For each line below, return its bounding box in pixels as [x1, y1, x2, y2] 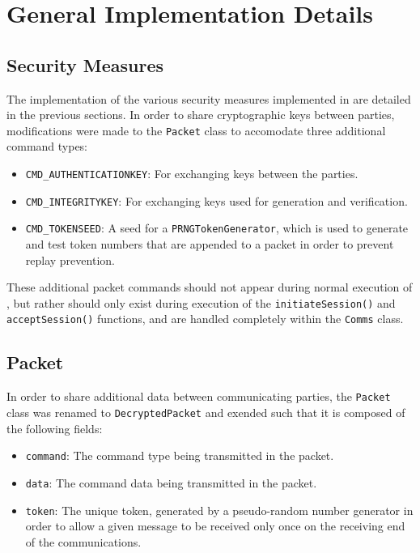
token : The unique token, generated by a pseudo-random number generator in [25, 501, 414, 518]
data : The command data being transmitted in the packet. [25, 474, 317, 491]
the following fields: [6, 419, 103, 436]
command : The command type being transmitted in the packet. [25, 447, 334, 464]
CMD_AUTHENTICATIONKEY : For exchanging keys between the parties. [25, 165, 358, 182]
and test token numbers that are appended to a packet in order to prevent [25, 235, 394, 252]
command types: [6, 138, 88, 155]
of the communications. [25, 533, 142, 550]
